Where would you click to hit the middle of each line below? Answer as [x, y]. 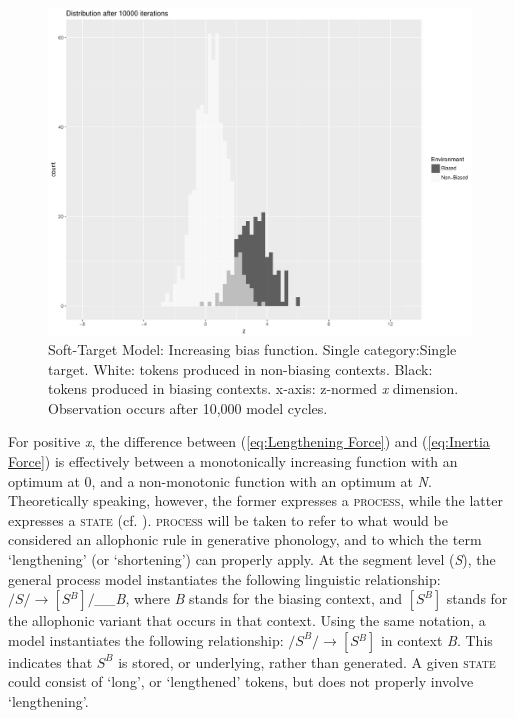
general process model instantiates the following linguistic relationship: [224, 578]
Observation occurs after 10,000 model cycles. [188, 407]
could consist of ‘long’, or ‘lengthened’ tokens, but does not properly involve [241, 681]
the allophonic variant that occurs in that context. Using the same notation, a [247, 620]
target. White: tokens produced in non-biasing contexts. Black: [240, 368]
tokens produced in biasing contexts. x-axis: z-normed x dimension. [253, 388]
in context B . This [436, 639]
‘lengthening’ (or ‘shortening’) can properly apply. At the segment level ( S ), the [252, 559]
